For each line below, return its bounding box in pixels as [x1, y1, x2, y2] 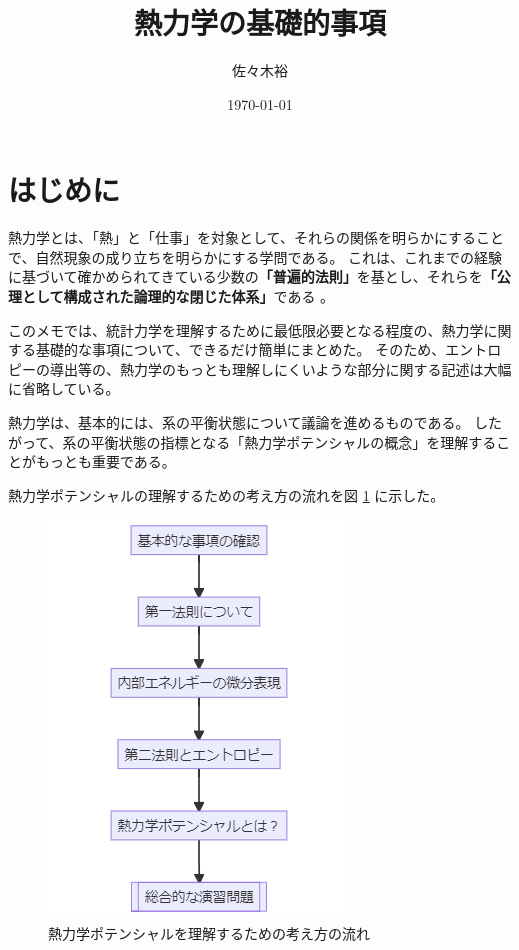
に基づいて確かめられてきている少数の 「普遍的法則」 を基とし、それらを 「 [8, 266, 497, 287]
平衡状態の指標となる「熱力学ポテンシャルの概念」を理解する [90, 431, 497, 452]
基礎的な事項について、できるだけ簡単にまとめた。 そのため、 [35, 339, 446, 360]
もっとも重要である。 [35, 451, 176, 472]
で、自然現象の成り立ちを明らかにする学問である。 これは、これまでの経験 [8, 246, 503, 267]
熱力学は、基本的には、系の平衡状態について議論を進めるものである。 [8, 412, 470, 432]
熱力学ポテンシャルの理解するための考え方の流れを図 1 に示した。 [8, 484, 445, 505]
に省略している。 [8, 378, 120, 399]
